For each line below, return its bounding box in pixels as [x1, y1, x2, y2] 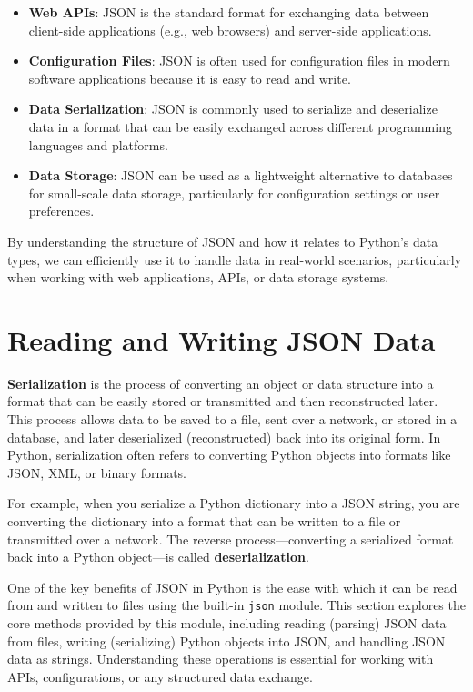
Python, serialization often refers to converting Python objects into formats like [7, 445, 451, 464]
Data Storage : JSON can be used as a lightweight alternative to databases [28, 166, 453, 185]
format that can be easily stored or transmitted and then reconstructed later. [7, 392, 438, 411]
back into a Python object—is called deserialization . [7, 547, 309, 566]
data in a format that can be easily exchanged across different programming [28, 117, 452, 136]
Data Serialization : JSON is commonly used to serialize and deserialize [28, 99, 438, 118]
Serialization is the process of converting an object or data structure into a [7, 373, 434, 392]
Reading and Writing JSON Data [7, 321, 436, 358]
